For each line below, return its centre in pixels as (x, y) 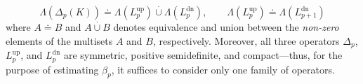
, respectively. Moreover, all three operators (246, 40)
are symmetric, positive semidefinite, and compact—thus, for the (203, 55)
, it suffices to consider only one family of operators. (223, 69)
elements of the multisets (59, 40)
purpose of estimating (52, 69)
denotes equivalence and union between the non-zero (226, 27)
